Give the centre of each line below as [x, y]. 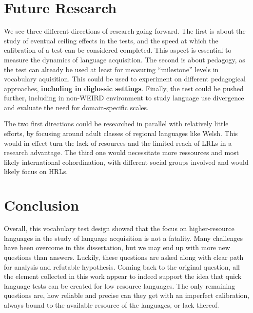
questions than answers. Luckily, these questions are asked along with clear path [124, 257]
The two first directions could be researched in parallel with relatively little [116, 124]
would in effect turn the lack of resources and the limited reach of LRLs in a [118, 143]
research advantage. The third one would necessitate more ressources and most [122, 152]
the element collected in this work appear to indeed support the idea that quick [123, 276]
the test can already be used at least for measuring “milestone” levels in [111, 69]
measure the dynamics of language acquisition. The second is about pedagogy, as [125, 59]
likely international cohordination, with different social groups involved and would [126, 162]
